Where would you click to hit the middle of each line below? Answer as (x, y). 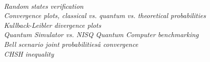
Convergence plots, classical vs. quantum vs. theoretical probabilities (105, 15)
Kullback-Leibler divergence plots (53, 25)
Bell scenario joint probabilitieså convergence (71, 44)
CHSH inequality (29, 53)
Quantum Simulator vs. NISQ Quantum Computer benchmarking (101, 34)
